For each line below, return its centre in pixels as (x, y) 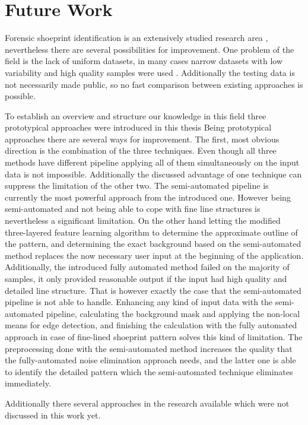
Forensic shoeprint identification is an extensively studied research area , (136, 38)
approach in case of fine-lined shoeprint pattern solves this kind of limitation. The (154, 336)
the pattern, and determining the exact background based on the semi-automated (153, 244)
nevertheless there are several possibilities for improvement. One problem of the (150, 49)
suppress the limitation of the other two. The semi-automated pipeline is (137, 185)
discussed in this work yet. (53, 415)
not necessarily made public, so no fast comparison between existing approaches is (154, 84)
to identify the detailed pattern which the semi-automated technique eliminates (149, 371)
